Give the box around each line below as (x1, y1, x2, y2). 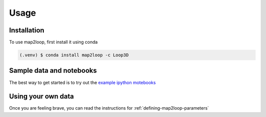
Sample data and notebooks (9, 66, 97, 75)
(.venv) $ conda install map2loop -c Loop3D (19, 52, 129, 58)
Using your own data (9, 92, 74, 101)
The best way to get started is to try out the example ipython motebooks (9, 79, 156, 86)
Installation (9, 26, 44, 34)
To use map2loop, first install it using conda (9, 39, 98, 45)
